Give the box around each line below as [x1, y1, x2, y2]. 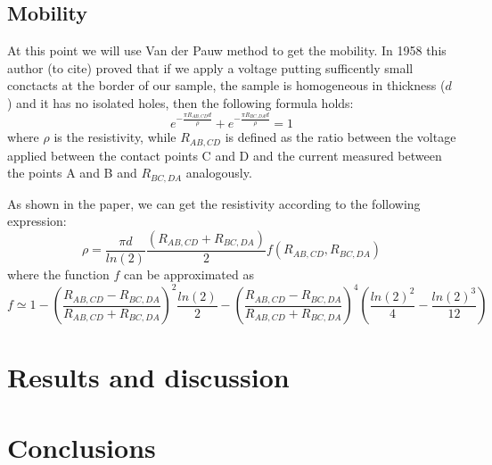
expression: [7, 212, 67, 230]
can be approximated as [123, 264, 254, 283]
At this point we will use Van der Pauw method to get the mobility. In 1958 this [7, 41, 447, 60]
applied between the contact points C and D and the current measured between [7, 145, 442, 164]
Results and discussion [7, 359, 290, 395]
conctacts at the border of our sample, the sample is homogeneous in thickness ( [7, 76, 446, 95]
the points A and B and [7, 163, 137, 182]
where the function [7, 264, 110, 283]
